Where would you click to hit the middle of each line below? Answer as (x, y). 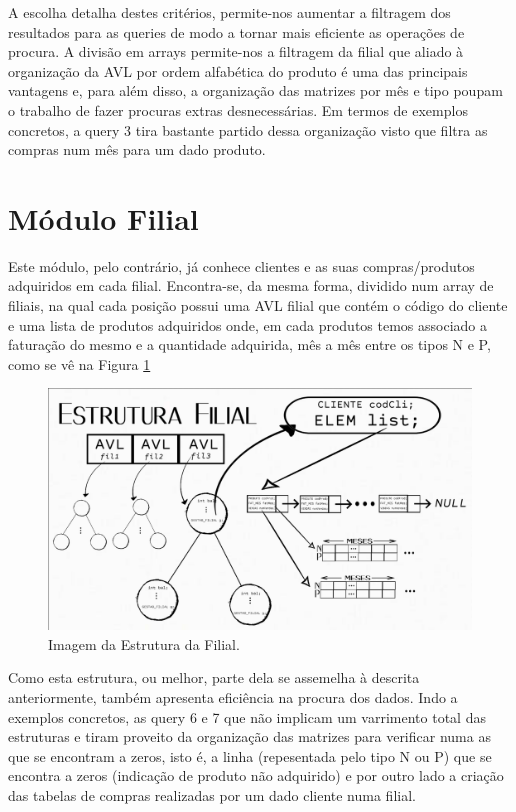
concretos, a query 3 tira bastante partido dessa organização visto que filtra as (248, 129)
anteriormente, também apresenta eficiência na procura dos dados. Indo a (233, 697)
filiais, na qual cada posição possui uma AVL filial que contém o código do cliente (258, 305)
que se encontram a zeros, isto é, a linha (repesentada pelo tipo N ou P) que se (250, 755)
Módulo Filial (103, 217)
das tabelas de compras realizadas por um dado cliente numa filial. (212, 795)
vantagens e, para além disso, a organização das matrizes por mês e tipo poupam (255, 90)
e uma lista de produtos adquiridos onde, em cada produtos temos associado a (247, 324)
